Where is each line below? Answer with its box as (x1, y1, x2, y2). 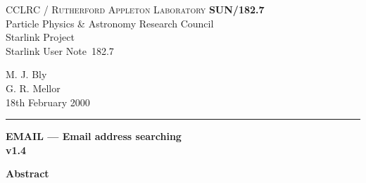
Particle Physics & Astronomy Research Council (6, 15, 214, 30)
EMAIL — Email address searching (6, 129, 182, 144)
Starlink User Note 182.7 (6, 43, 114, 58)
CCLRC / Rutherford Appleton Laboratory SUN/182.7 (6, 2, 265, 16)
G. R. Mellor (6, 80, 61, 95)
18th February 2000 (6, 94, 90, 109)
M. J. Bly (6, 67, 47, 82)
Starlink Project (6, 30, 75, 44)
